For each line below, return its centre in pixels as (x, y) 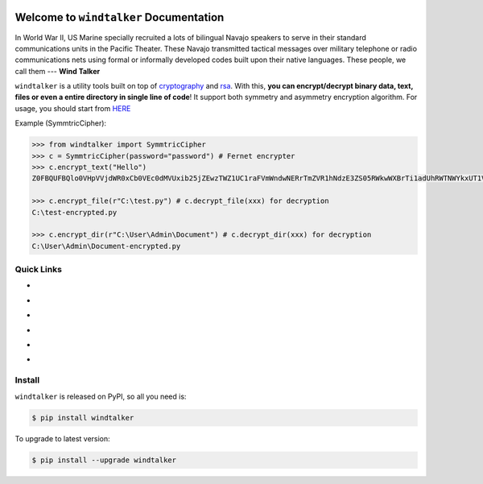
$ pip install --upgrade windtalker (104, 460)
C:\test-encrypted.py (74, 212)
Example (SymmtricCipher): (61, 123)
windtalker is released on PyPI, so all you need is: (101, 396)
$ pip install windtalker (83, 418)
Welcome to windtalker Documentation (120, 17)
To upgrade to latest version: (62, 438)
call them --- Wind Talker (58, 71)
